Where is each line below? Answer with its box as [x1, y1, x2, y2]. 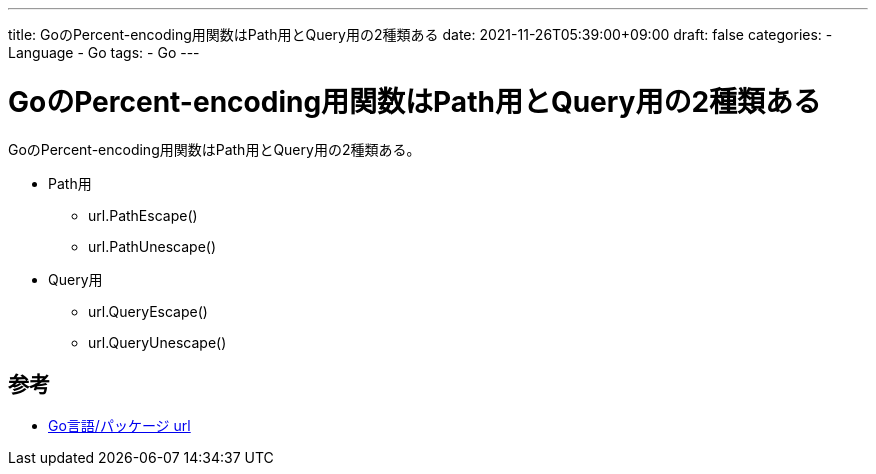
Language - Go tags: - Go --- [8, 44, 200, 61]
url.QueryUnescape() [88, 333, 227, 351]
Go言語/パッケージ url [48, 417, 191, 435]
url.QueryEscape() [88, 302, 208, 320]
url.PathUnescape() [88, 237, 217, 255]
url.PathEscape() [88, 206, 198, 224]
